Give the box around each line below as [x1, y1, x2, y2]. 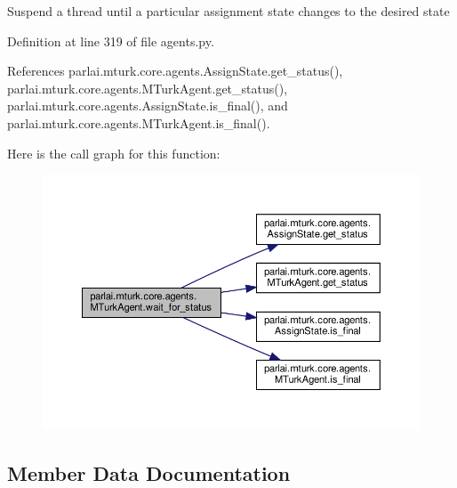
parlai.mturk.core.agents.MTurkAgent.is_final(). [7, 113, 270, 132]
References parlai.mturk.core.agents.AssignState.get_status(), [7, 61, 343, 80]
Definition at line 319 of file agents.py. [7, 31, 214, 50]
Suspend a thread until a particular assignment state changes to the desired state [7, 2, 450, 20]
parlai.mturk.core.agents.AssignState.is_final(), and [7, 96, 288, 115]
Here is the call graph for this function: [7, 143, 220, 162]
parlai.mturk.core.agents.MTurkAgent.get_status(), [7, 78, 288, 97]
